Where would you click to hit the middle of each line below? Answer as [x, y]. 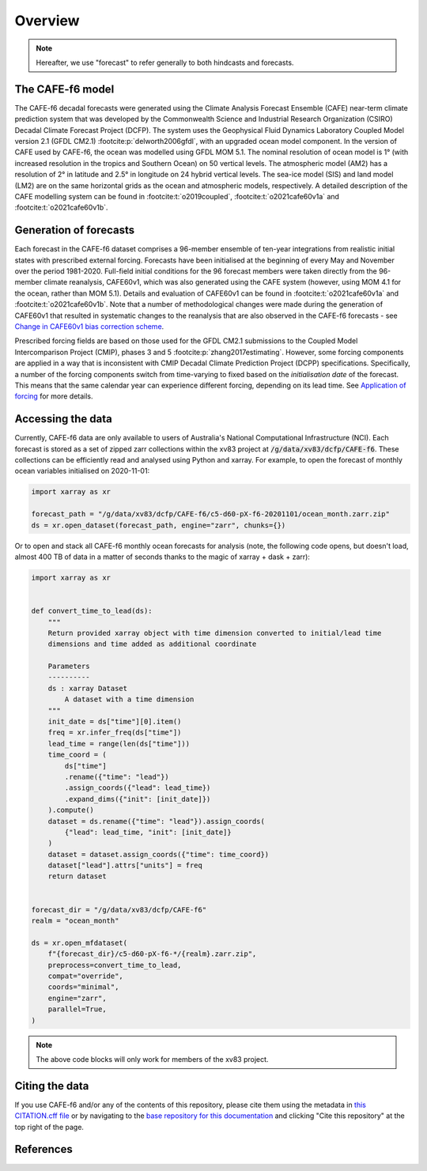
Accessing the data [63, 419]
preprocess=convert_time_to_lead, [115, 965]
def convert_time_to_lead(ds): [92, 611]
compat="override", [86, 976]
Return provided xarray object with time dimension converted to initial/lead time [215, 633]
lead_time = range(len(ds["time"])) [119, 744]
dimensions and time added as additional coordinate [152, 644]
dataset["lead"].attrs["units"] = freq [125, 865]
